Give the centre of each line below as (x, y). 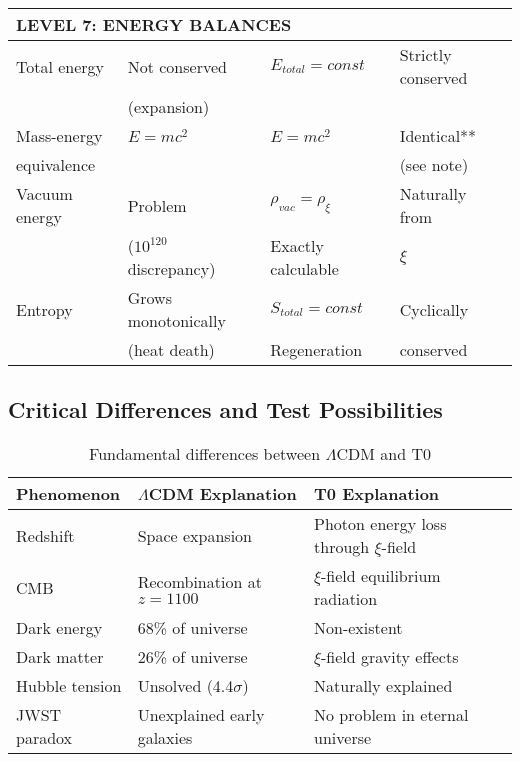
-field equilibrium (381, 576)
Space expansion (194, 535)
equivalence (56, 164)
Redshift (45, 535)
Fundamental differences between (205, 454)
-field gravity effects (390, 657)
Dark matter (60, 657)
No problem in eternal (391, 715)
